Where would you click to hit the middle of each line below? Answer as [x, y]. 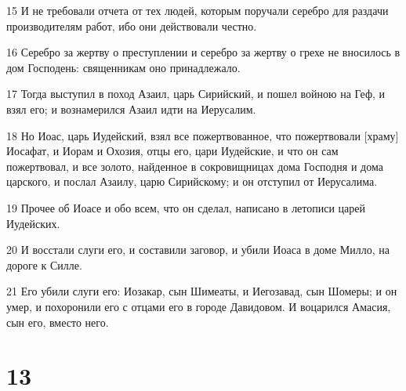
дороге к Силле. [44, 264]
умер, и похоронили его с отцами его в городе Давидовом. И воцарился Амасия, [199, 306]
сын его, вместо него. [58, 322]
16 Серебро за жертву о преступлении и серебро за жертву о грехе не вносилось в [203, 52]
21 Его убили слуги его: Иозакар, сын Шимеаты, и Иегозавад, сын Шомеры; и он [202, 291]
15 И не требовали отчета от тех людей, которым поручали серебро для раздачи [198, 10]
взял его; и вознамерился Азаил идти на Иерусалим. [131, 109]
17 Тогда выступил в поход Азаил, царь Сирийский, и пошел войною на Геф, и [196, 94]
